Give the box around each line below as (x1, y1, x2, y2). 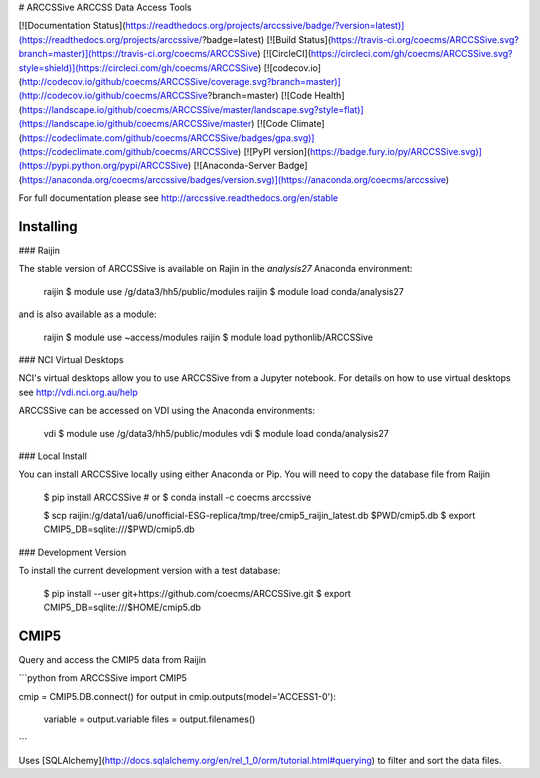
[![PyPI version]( (243, 145, 311, 157)
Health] (314, 90, 345, 102)
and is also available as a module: (18, 308, 157, 320)
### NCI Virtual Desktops (18, 353, 124, 365)
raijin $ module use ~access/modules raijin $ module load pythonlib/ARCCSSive (43, 331, 374, 343)
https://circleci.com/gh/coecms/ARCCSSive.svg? (310, 48, 513, 60)
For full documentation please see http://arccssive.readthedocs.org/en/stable (18, 192, 339, 204)
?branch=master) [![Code (207, 90, 313, 102)
